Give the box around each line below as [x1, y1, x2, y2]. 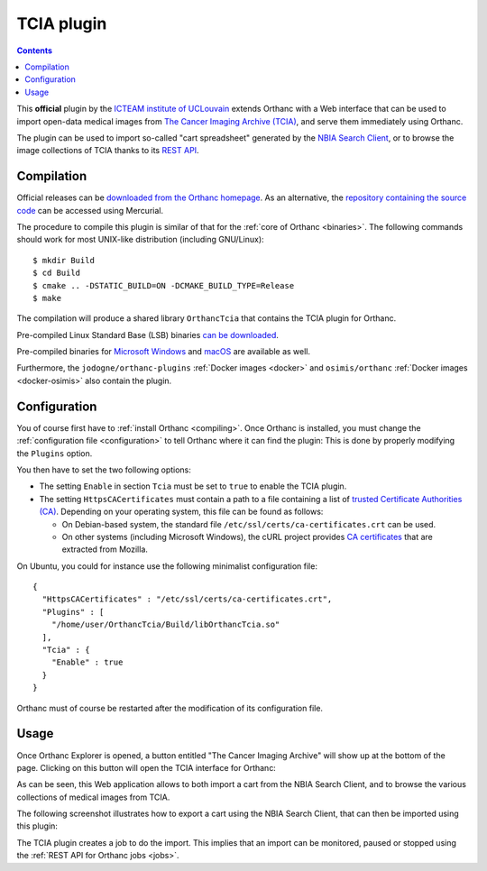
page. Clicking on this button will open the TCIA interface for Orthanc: [16, 762, 277, 773]
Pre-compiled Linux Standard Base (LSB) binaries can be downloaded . [16, 329, 280, 340]
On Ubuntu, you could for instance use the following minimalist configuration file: [16, 560, 317, 572]
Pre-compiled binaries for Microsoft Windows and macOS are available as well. [16, 346, 311, 357]
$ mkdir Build [32, 255, 95, 265]
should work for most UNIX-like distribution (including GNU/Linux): [16, 234, 265, 245]
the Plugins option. [16, 447, 93, 459]
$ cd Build [32, 268, 81, 279]
